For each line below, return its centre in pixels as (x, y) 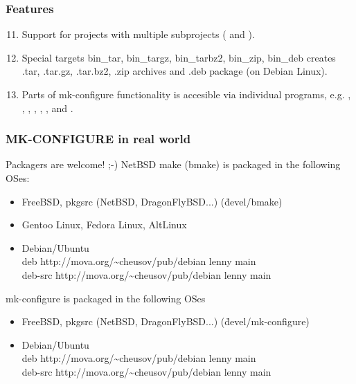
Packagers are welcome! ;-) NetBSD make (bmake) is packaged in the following (173, 164)
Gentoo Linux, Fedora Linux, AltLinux (104, 225)
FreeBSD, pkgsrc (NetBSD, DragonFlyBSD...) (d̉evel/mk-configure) (166, 321)
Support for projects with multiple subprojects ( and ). (138, 34)
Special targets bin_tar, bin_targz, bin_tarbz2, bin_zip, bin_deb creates (179, 57)
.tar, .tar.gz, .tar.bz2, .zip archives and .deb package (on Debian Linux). (175, 71)
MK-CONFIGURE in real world (98, 139)
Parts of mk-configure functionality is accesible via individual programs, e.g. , (186, 94)
